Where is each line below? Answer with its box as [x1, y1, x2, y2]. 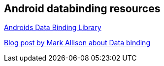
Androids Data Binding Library [4, 23, 101, 32]
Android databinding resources [4, 2, 161, 15]
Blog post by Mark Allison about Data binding [4, 38, 150, 47]
